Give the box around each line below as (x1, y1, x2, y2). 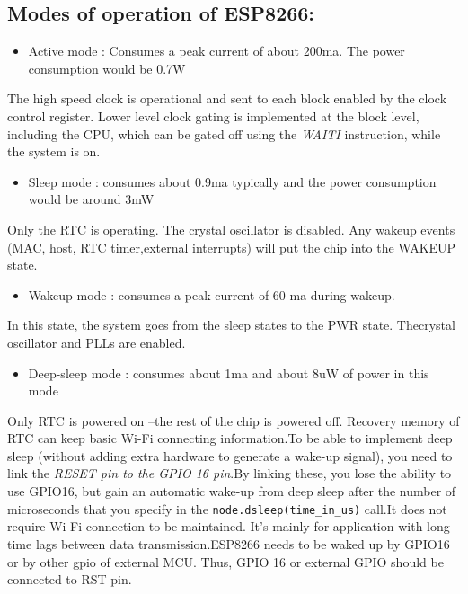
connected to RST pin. (7, 570, 132, 589)
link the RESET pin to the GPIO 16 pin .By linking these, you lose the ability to (7, 464, 452, 483)
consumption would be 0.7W (28, 58, 186, 77)
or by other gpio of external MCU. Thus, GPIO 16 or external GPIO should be (7, 552, 444, 571)
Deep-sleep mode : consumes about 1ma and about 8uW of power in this (28, 363, 429, 382)
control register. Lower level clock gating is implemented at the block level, (7, 106, 419, 125)
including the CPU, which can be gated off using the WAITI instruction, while (7, 124, 441, 143)
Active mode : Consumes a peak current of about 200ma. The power (28, 41, 405, 60)
